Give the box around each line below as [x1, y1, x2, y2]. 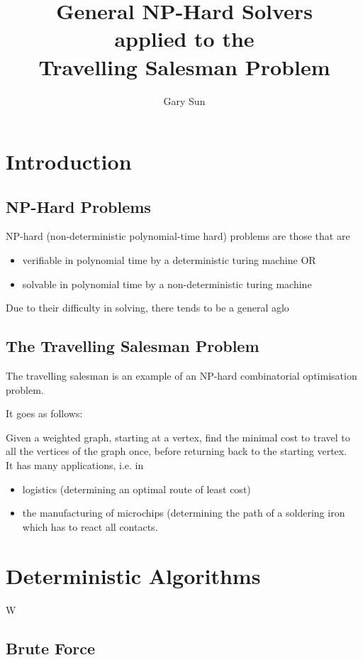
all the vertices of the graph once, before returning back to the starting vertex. [6, 444, 347, 458]
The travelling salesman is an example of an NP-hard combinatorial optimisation [6, 368, 357, 383]
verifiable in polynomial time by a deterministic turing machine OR [22, 253, 316, 268]
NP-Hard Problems [6, 195, 151, 217]
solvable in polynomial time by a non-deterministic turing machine [22, 276, 312, 291]
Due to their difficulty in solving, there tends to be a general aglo [6, 300, 289, 315]
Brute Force [6, 637, 96, 659]
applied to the [114, 24, 255, 53]
